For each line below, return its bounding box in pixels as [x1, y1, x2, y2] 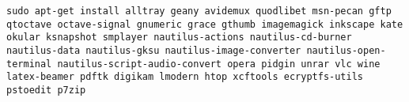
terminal [6, 58, 52, 70]
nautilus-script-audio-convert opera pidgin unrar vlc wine [57, 58, 381, 70]
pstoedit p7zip [6, 84, 86, 96]
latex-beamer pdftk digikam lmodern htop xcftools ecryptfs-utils [6, 71, 364, 83]
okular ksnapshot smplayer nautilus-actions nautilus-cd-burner [6, 32, 352, 43]
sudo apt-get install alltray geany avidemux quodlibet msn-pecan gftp [6, 6, 392, 17]
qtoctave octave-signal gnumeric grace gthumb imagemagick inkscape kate [6, 18, 403, 30]
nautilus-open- [306, 44, 386, 56]
